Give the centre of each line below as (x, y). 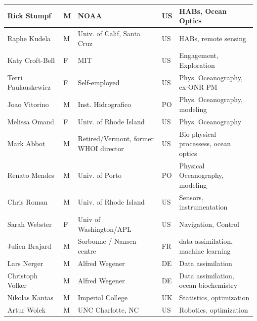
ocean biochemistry (208, 285)
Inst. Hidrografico (104, 104)
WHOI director (101, 148)
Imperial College (103, 297)
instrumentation (203, 207)
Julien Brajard (29, 246)
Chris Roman (28, 202)
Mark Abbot (26, 143)
